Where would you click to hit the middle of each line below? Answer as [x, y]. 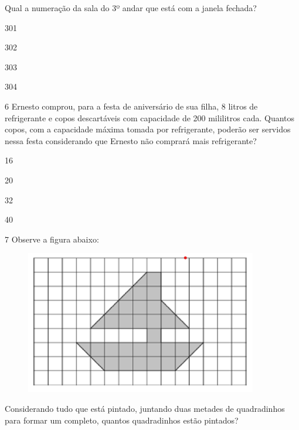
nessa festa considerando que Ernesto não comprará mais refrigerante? [131, 140]
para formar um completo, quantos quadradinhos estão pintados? [122, 420]
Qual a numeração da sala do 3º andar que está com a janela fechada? [131, 8]
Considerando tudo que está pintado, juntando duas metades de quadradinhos [145, 408]
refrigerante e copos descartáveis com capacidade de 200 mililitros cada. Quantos [150, 117]
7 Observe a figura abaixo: [52, 239]
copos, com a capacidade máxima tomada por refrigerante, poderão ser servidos [148, 129]
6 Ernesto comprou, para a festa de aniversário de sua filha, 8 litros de [131, 106]
